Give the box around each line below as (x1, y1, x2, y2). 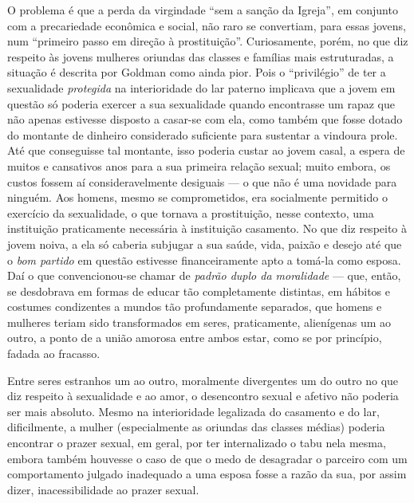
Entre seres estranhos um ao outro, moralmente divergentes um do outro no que (7, 371, 399, 388)
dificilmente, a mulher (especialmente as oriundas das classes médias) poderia (7, 419, 385, 435)
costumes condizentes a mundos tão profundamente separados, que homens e (7, 298, 382, 315)
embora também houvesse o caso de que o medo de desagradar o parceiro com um (7, 450, 408, 466)
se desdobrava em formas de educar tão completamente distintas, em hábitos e (7, 282, 391, 299)
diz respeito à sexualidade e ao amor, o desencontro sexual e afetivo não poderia (7, 387, 399, 404)
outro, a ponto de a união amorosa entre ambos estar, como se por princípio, (7, 329, 382, 346)
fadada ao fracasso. (7, 345, 101, 362)
